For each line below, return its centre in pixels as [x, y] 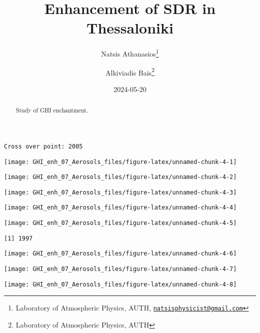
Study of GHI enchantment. [52, 110]
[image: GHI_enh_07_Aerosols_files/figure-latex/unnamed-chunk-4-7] [120, 269]
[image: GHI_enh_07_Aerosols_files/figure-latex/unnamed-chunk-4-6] [120, 254]
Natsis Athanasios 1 [130, 53]
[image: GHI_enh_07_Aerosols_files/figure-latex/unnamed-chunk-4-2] [120, 177]
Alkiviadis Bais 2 [130, 71]
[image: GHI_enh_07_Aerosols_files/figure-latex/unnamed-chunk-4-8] [120, 284]
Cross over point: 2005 [43, 146]
